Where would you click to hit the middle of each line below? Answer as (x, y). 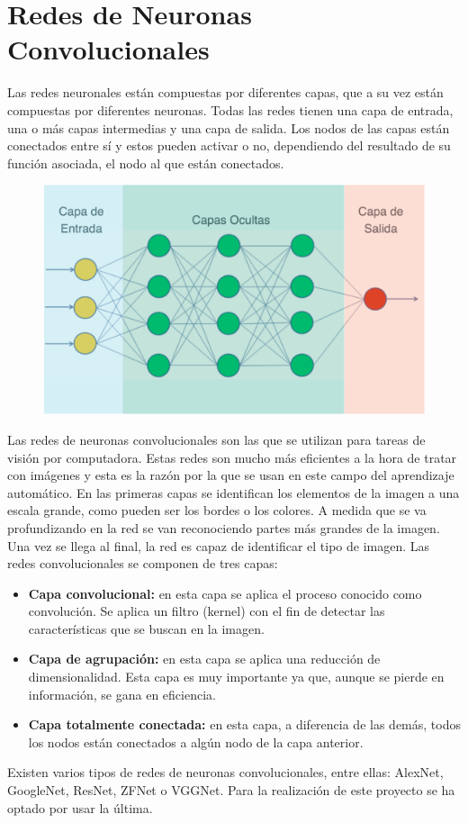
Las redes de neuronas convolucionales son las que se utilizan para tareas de (216, 439)
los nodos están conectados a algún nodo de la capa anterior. (196, 742)
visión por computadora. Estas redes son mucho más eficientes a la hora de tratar (232, 457)
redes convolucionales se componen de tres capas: (143, 563)
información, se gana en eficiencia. (122, 694)
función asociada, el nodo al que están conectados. (146, 163)
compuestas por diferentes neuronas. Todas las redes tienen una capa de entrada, (230, 109)
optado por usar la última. (80, 807)
